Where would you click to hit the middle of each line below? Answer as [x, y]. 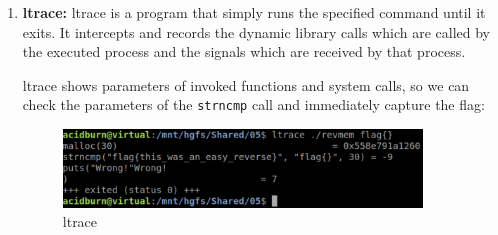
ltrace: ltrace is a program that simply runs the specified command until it [254, 12]
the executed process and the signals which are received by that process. [244, 51]
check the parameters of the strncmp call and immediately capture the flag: [253, 104]
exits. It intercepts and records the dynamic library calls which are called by [256, 31]
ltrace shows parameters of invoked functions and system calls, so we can [246, 84]
